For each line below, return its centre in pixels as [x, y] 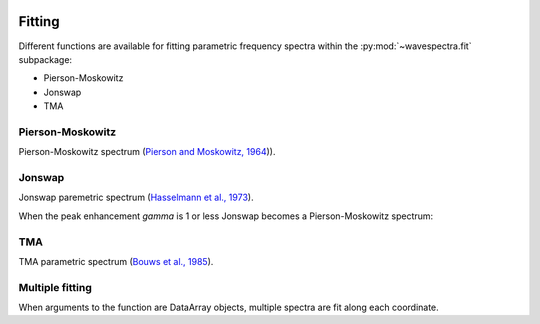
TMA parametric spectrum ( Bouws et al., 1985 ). [116, 261]
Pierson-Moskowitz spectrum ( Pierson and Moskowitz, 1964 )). [147, 152]
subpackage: [45, 59]
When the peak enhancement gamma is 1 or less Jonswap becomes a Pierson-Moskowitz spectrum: [226, 216]
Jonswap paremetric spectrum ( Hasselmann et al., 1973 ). [136, 197]
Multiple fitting [55, 287]
